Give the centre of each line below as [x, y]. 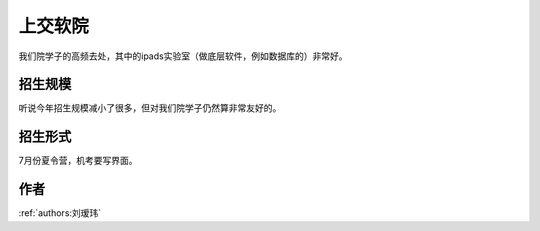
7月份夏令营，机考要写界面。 [78, 161]
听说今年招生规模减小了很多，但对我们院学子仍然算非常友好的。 [150, 108]
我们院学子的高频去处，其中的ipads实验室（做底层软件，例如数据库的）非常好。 [183, 56]
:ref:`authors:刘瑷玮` [60, 213]
